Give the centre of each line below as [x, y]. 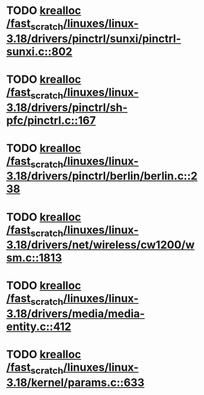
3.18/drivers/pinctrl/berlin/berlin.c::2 [102, 176]
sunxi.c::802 [39, 51]
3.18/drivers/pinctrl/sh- [67, 107]
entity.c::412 [39, 327]
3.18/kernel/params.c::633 [75, 383]
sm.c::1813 [34, 258]
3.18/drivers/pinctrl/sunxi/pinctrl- [94, 39]
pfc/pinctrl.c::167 [51, 120]
